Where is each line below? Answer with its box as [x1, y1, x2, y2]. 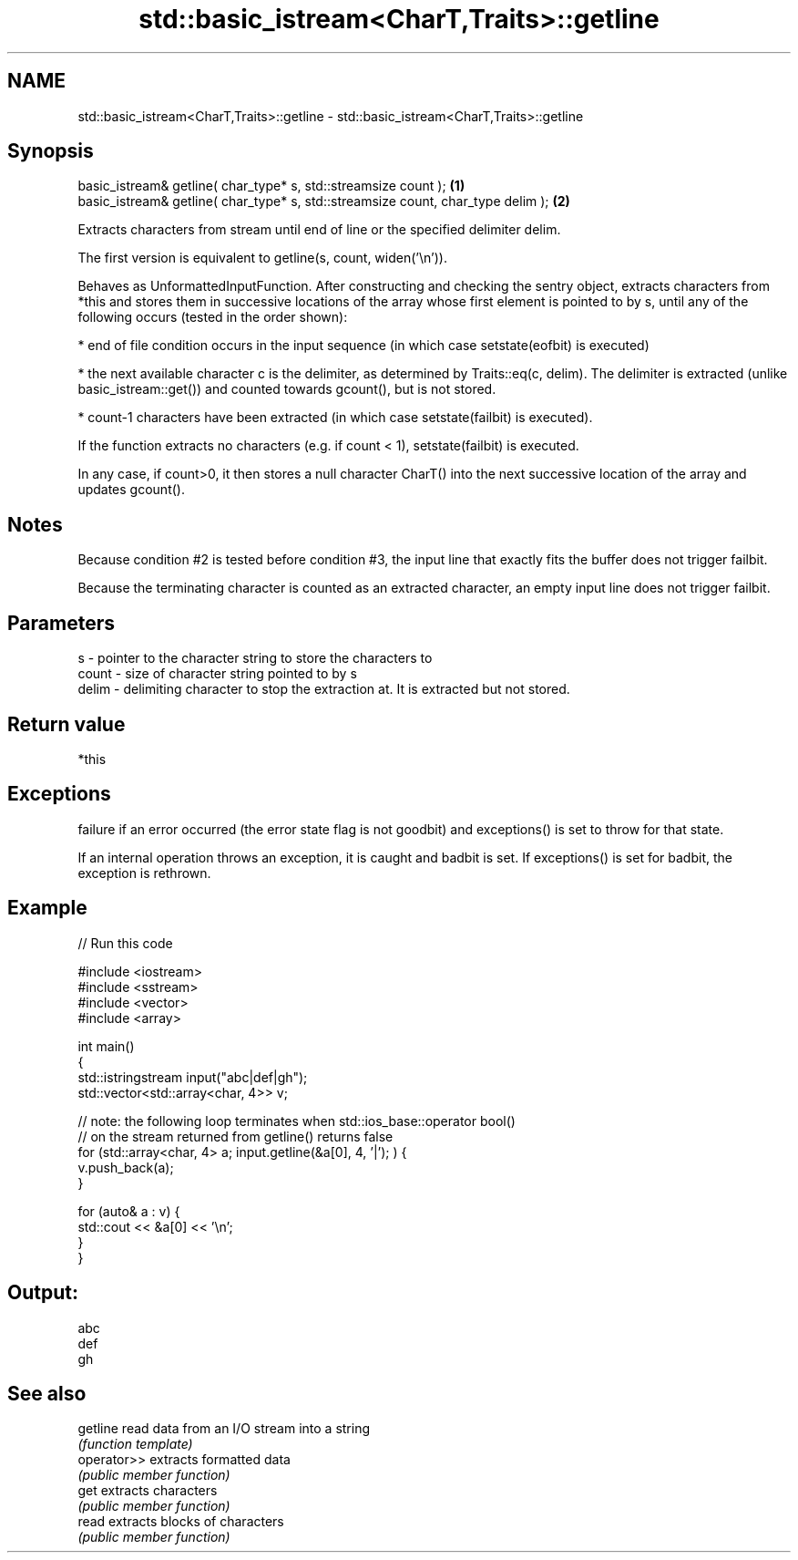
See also [7, 1381, 87, 1405]
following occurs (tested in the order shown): [77, 309, 348, 325]
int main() [77, 1038, 135, 1054]
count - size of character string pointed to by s [77, 666, 357, 682]
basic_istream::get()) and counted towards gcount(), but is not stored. [77, 381, 496, 398]
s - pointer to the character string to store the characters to [77, 650, 433, 666]
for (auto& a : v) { [77, 1203, 180, 1219]
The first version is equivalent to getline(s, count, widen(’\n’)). [77, 250, 447, 266]
